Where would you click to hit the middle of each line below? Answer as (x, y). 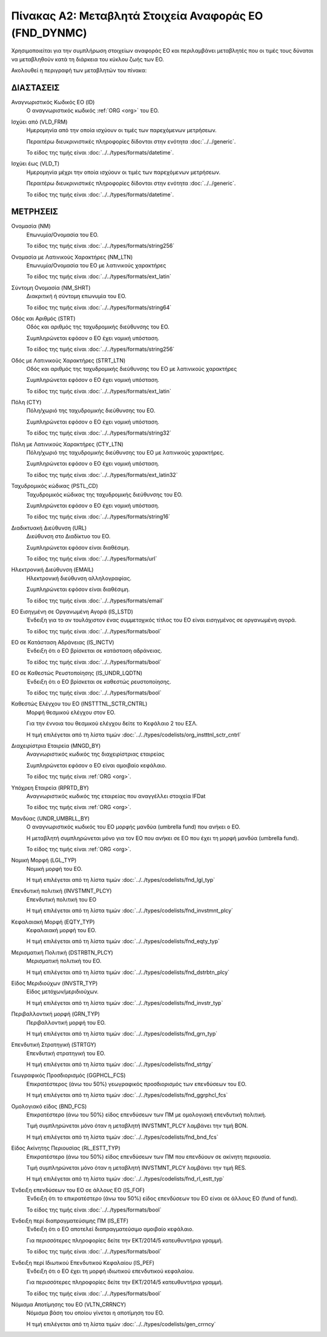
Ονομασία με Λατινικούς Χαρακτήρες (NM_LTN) (72, 257)
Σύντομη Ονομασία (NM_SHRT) (51, 287)
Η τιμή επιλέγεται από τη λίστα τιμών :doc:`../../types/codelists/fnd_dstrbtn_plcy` (128, 972)
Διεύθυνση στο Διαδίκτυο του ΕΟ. (68, 536)
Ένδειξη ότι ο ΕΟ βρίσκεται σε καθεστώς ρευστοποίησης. (99, 681)
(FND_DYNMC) (49, 33)
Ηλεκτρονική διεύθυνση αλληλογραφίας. (79, 578)
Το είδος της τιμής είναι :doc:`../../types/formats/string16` (98, 517)
